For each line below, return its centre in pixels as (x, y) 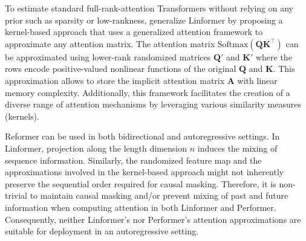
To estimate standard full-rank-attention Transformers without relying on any (149, 8)
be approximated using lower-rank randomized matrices (108, 56)
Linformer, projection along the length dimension (96, 148)
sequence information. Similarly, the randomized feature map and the (133, 160)
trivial (16, 195)
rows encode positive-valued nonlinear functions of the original (121, 69)
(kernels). (22, 116)
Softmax (233, 44)
